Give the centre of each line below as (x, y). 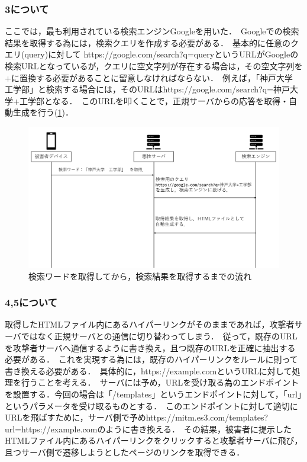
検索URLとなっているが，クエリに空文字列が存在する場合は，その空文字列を (154, 66)
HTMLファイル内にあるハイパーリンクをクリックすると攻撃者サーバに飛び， (154, 440)
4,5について (31, 302)
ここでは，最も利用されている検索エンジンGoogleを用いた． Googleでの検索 (152, 31)
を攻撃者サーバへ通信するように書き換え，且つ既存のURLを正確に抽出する (150, 347)
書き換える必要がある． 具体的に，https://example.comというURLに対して (148, 370)
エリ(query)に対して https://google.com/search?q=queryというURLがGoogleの (152, 54)
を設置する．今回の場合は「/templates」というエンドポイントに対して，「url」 (153, 394)
